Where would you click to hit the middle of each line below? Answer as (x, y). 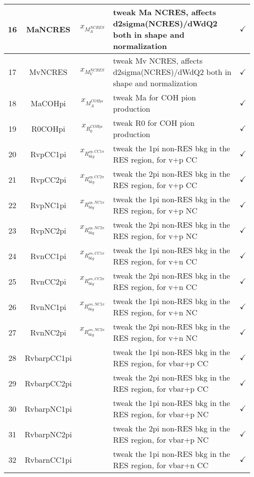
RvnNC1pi (48, 307)
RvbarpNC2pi (48, 434)
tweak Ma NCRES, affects (165, 12)
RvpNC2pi (48, 230)
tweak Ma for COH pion (155, 97)
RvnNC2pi (48, 332)
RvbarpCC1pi (48, 358)
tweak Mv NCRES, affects (158, 60)
